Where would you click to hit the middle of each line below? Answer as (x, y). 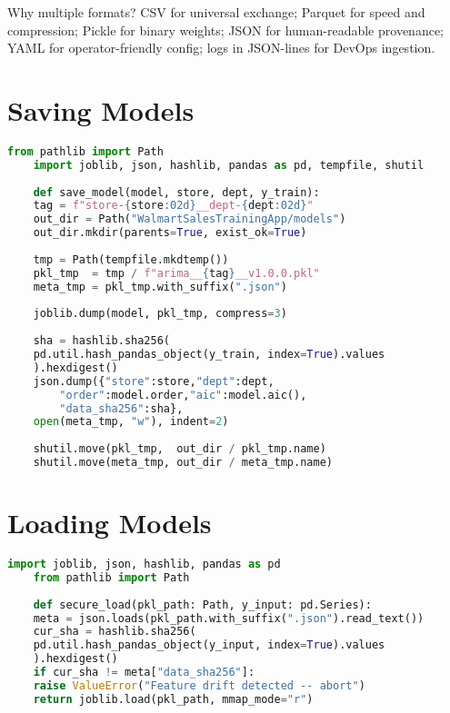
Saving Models (101, 109)
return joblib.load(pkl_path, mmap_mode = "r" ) (173, 699)
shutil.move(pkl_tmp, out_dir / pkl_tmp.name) (180, 449)
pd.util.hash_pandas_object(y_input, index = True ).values (209, 645)
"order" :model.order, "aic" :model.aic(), (183, 395)
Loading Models (110, 523)
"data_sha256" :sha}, (121, 408)
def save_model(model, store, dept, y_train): (176, 192)
